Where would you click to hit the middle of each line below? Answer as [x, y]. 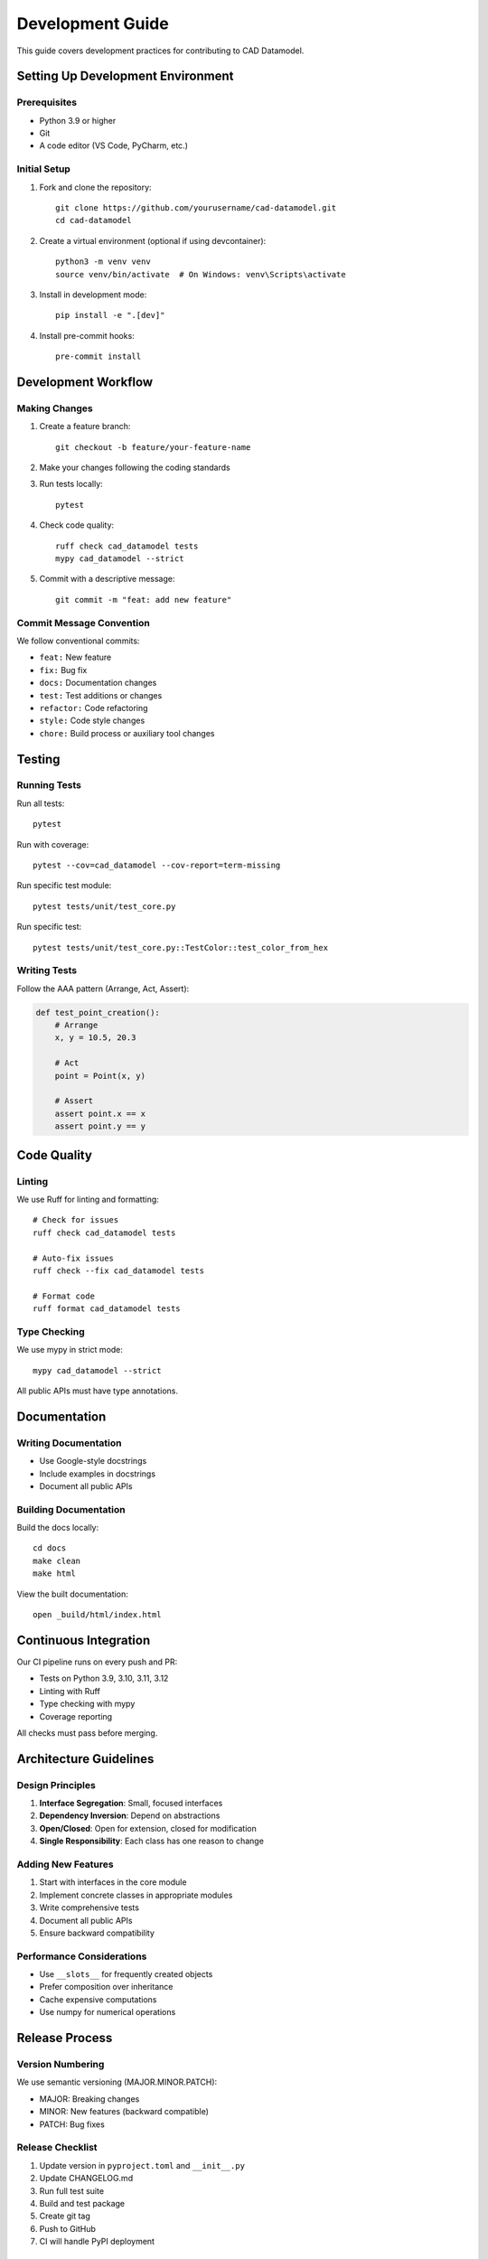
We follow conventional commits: [78, 641]
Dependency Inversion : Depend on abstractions [130, 1815]
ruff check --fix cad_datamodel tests [119, 1270]
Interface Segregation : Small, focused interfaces [131, 1804]
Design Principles [56, 1785]
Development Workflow [85, 382]
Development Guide [93, 23]
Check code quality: [77, 525]
